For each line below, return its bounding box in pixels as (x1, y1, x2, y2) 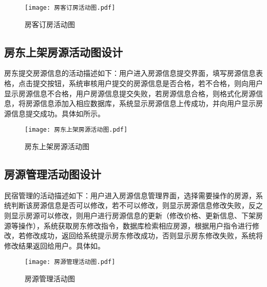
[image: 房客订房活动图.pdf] (25, 4, 116, 11)
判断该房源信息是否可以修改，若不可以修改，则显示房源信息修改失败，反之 (11, 200, 263, 211)
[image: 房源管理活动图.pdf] (25, 258, 116, 266)
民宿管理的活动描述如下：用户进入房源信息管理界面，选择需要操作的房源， (4, 190, 256, 200)
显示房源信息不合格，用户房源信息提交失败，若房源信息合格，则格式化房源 (4, 88, 256, 98)
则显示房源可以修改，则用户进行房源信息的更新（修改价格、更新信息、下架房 (4, 210, 263, 221)
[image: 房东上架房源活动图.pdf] (25, 126, 128, 134)
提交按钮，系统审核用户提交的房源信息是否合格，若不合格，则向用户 (32, 78, 263, 89)
